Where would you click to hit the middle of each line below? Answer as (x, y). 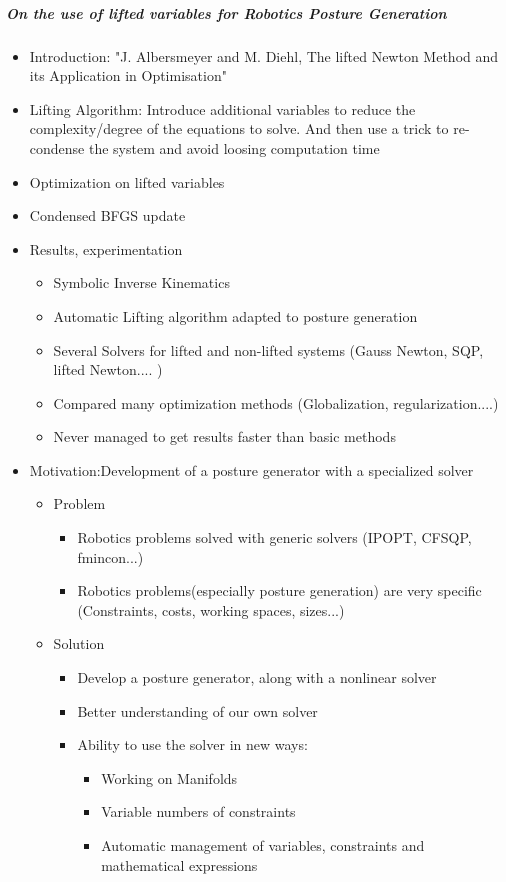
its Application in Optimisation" (128, 75)
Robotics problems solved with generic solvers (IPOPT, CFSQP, (274, 537)
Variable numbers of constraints (198, 811)
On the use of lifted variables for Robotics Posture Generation (226, 12)
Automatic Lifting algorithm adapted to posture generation (235, 315)
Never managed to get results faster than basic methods (224, 436)
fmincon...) (110, 556)
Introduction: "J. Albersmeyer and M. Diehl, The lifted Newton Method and (264, 55)
